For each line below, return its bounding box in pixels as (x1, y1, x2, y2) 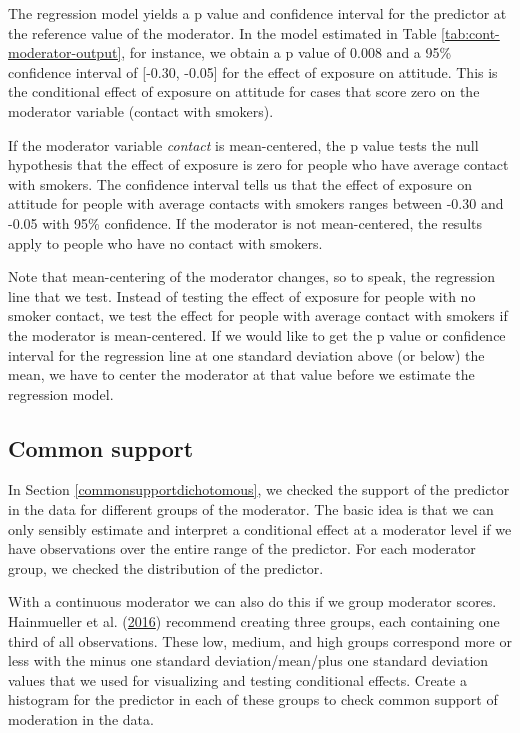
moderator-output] (8, 42, 122, 63)
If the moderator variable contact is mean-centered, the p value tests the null (8, 134, 479, 155)
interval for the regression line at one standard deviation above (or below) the (8, 344, 485, 365)
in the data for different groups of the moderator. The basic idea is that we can (8, 499, 494, 520)
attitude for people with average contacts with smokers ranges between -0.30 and (8, 193, 504, 214)
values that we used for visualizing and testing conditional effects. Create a (8, 669, 467, 690)
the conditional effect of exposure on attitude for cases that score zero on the (8, 81, 480, 102)
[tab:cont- (441, 22, 500, 43)
